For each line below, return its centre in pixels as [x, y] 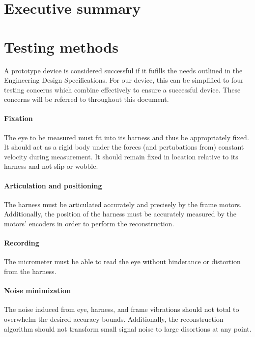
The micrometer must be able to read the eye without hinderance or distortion [122, 261]
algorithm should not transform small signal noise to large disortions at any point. [128, 328]
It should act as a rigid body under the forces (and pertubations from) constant [124, 147]
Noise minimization [38, 291]
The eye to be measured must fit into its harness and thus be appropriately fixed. [127, 137]
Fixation [18, 118]
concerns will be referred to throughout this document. [86, 99]
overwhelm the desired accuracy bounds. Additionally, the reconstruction [114, 319]
